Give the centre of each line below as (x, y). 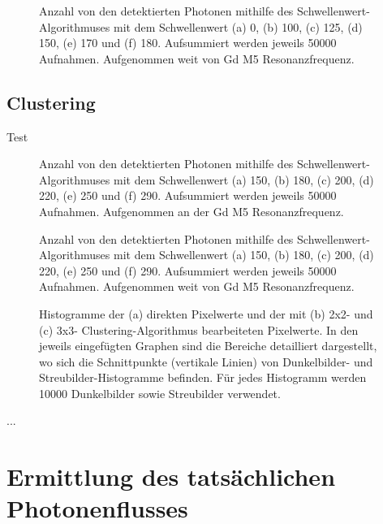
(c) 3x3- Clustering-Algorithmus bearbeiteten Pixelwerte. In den (199, 329)
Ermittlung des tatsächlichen (171, 476)
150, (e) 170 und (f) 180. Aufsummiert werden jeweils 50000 (188, 43)
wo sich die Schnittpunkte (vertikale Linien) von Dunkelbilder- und (206, 361)
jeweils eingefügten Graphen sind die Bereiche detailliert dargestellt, (208, 346)
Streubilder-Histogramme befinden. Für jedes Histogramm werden (203, 377)
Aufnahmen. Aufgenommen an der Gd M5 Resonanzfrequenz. (191, 211)
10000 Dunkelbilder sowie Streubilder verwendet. (160, 393)
